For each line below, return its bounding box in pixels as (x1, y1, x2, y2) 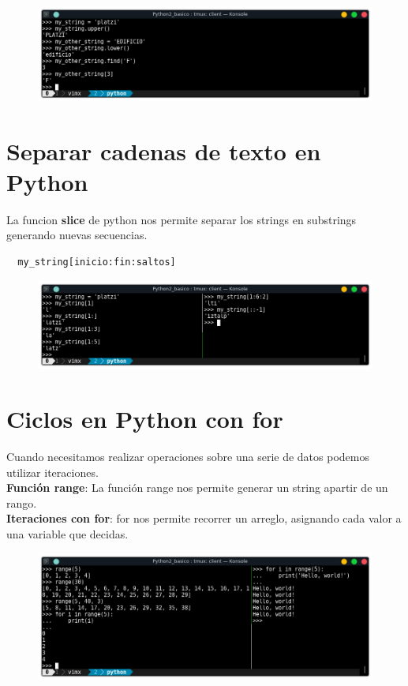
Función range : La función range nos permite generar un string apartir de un (6, 479, 388, 496)
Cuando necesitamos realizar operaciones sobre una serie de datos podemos (6, 448, 369, 464)
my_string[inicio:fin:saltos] (17, 256, 176, 268)
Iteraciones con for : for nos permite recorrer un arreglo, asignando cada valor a (6, 510, 402, 527)
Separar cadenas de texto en (6, 134, 321, 167)
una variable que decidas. (6, 525, 129, 542)
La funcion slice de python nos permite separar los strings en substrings (6, 211, 357, 227)
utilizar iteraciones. (6, 463, 99, 480)
